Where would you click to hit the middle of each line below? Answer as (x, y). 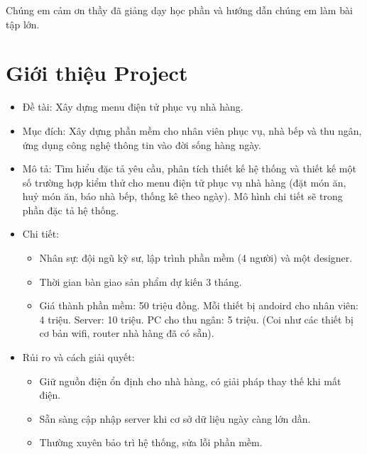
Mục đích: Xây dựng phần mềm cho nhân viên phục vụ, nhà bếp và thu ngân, (192, 130)
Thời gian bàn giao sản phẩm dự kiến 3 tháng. (141, 281)
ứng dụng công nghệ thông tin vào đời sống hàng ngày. (142, 144)
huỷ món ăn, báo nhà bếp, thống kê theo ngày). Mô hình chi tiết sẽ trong (182, 196)
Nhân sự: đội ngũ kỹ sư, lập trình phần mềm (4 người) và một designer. (196, 258)
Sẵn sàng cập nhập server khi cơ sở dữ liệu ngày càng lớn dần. (175, 418)
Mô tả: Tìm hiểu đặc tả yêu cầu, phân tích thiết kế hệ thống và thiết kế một (189, 168)
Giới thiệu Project (97, 73)
